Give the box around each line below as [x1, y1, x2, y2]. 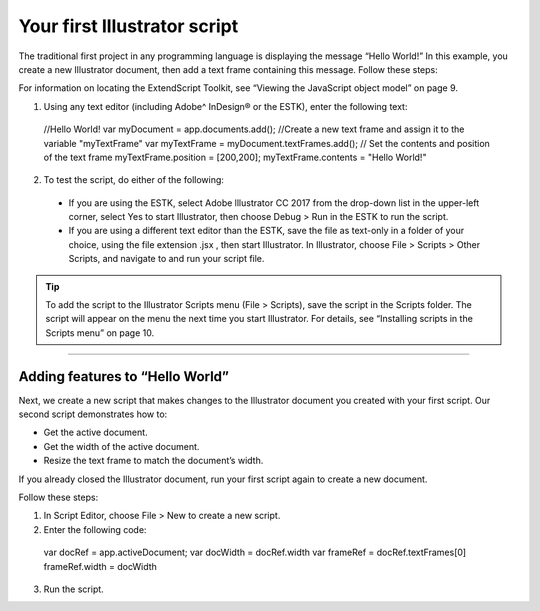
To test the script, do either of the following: [43, 174, 225, 186]
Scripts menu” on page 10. [45, 326, 155, 339]
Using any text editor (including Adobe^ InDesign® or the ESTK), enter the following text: [43, 100, 408, 112]
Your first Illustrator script [18, 15, 239, 37]
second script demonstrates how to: [18, 408, 168, 420]
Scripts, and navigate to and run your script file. [68, 253, 265, 265]
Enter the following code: [43, 523, 147, 535]
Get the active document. [43, 426, 149, 439]
